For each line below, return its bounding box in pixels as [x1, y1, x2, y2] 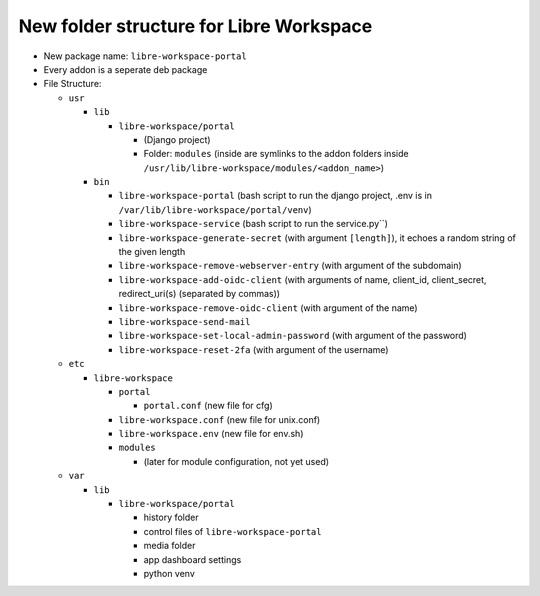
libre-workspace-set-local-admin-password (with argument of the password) [118, 330, 467, 342]
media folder [143, 540, 196, 552]
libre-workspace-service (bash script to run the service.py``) [118, 218, 389, 230]
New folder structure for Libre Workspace [18, 15, 373, 37]
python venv [143, 568, 195, 579]
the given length [118, 246, 186, 258]
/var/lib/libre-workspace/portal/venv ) [118, 203, 312, 215]
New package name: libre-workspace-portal [43, 50, 247, 62]
